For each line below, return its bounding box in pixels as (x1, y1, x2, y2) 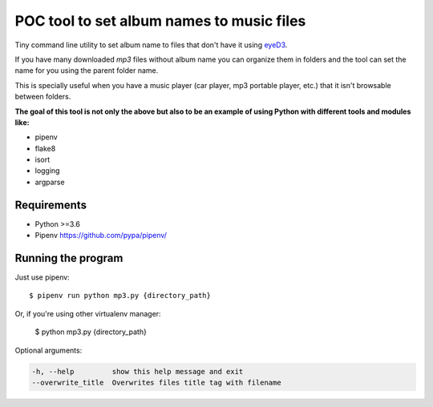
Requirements (14, 198, 87, 212)
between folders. (14, 92, 71, 102)
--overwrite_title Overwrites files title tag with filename (31, 377, 281, 387)
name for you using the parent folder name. (14, 66, 159, 75)
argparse (34, 177, 65, 187)
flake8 (34, 143, 56, 153)
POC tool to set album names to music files (14, 12, 306, 30)
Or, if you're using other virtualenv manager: (14, 308, 161, 318)
